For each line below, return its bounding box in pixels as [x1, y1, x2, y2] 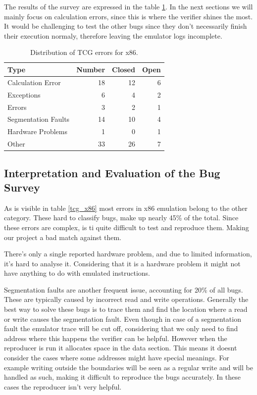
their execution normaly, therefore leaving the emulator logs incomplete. [4, 30, 222, 41]
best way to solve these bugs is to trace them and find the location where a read [4, 304, 248, 314]
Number [76, 64, 105, 74]
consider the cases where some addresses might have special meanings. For [4, 352, 229, 363]
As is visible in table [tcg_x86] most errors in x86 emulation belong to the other [4, 202, 248, 213]
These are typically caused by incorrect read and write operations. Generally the [4, 294, 249, 304]
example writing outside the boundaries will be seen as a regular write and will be [4, 362, 253, 372]
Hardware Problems [7, 126, 67, 137]
